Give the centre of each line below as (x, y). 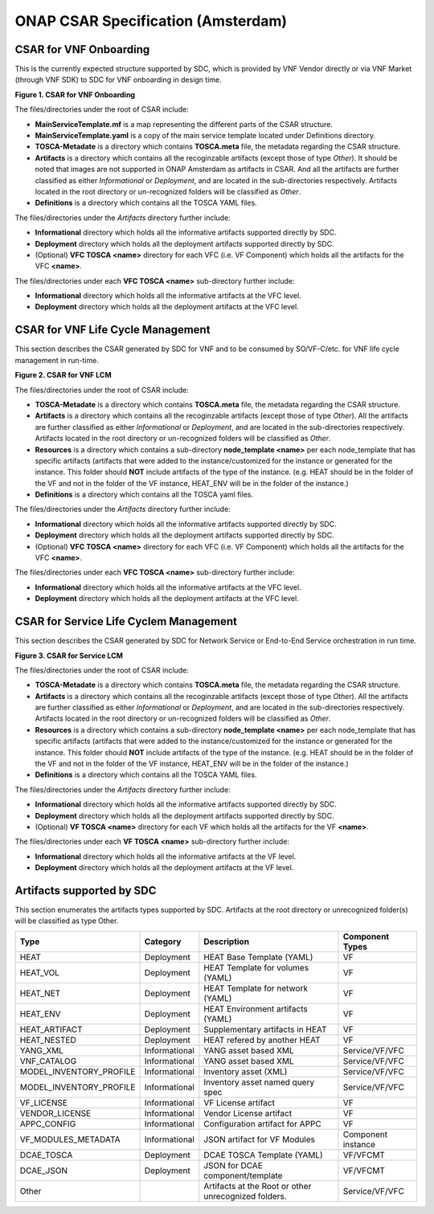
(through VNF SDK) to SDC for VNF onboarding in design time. (118, 80)
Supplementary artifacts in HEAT (265, 1029)
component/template (243, 1175)
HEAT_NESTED (48, 1040)
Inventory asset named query (259, 1082)
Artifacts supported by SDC (86, 891)
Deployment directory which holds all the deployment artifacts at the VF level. (164, 868)
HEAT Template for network (256, 988)
